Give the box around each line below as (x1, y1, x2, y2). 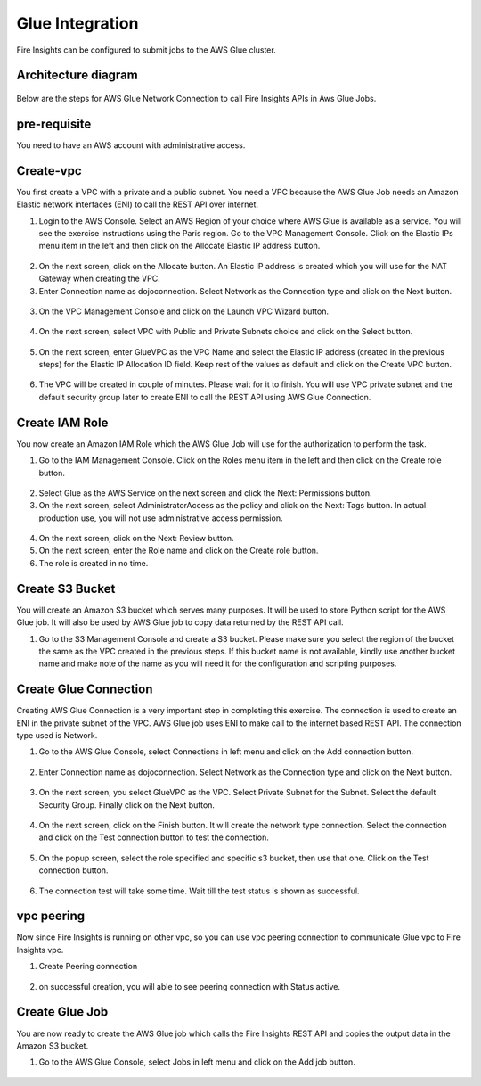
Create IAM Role (16, 415, 109, 430)
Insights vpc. (16, 944, 64, 955)
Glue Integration (16, 13, 139, 33)
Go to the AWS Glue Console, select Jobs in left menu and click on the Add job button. (38, 1057, 355, 1067)
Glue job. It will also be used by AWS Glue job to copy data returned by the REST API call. (16, 617, 344, 628)
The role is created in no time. (38, 557, 149, 568)
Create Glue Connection (16, 682, 153, 697)
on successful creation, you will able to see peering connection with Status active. (38, 981, 341, 991)
